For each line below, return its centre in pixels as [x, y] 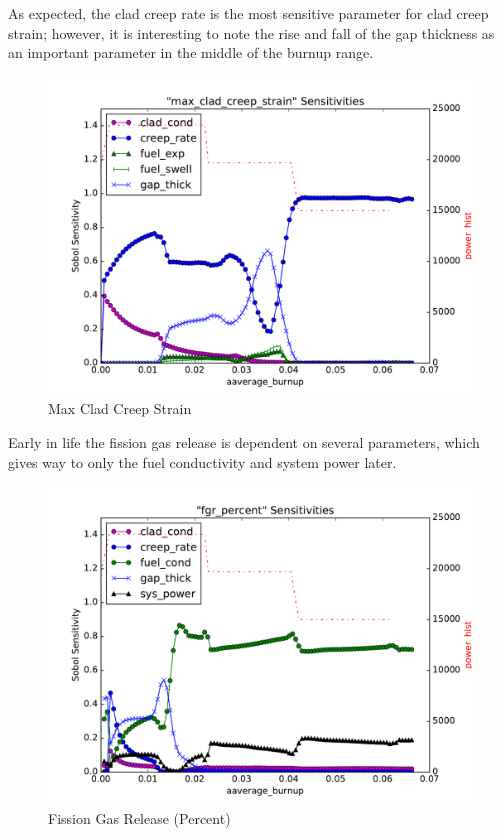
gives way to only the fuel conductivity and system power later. [202, 461]
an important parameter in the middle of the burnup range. [191, 52]
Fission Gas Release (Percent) [139, 817]
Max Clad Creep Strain [120, 408]
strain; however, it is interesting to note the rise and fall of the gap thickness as [251, 32]
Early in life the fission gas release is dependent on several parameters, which [244, 441]
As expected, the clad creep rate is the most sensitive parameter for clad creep [248, 13]
